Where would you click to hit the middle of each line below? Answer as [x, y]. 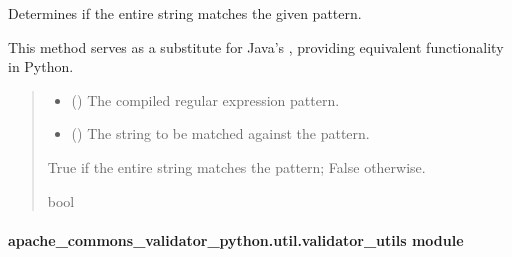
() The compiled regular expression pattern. [205, 99]
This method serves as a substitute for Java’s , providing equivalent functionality [256, 46]
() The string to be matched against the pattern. [220, 133]
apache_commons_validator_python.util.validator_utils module [236, 239]
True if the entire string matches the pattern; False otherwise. [236, 166]
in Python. [41, 66]
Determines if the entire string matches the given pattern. [185, 13]
